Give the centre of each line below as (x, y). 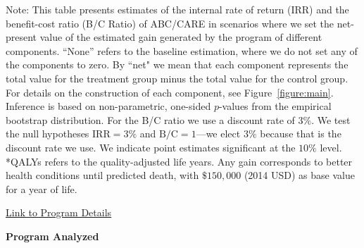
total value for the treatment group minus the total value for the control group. (177, 78)
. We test (331, 119)
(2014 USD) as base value (299, 175)
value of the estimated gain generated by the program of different (181, 37)
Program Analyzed (52, 236)
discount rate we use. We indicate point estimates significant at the (151, 147)
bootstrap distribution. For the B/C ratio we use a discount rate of (150, 119)
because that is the (301, 134)
